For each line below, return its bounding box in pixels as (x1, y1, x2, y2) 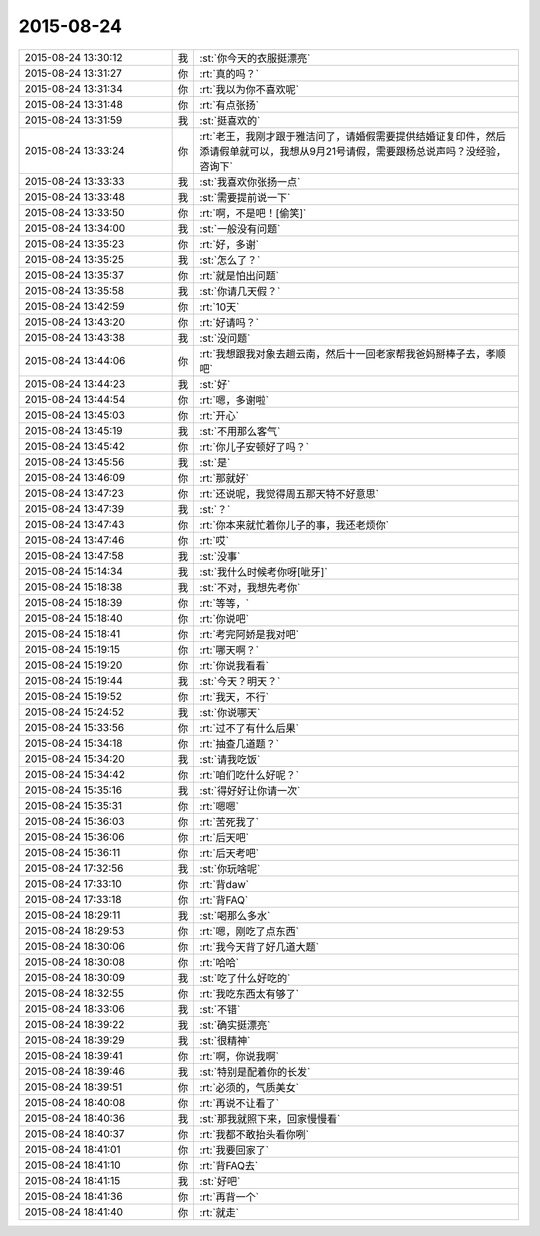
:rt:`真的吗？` (199, 66, 260, 80)
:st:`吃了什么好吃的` (199, 971, 291, 985)
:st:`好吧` (199, 1174, 241, 1188)
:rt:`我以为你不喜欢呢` (199, 82, 300, 96)
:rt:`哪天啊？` (199, 643, 260, 657)
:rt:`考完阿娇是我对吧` (199, 627, 300, 641)
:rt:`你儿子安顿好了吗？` (199, 440, 310, 454)
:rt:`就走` (199, 1205, 240, 1219)
